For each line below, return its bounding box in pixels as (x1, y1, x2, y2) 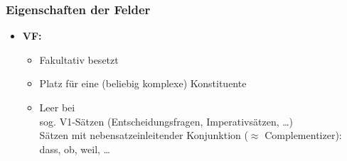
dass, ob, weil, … (39, 141, 110, 156)
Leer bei (39, 100, 75, 114)
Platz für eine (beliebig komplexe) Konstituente (39, 76, 247, 91)
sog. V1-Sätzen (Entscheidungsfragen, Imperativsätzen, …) (39, 113, 294, 128)
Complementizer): (265, 128, 342, 143)
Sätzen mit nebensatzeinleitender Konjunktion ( (39, 128, 248, 143)
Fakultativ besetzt (39, 52, 119, 67)
